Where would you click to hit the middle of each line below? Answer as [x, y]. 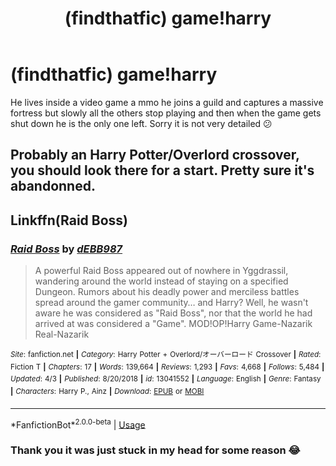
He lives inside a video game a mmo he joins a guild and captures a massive [167, 102]
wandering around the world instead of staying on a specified [161, 281]
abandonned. [53, 186]
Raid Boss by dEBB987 [66, 249]
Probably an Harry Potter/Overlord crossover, [155, 155]
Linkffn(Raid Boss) [69, 220]
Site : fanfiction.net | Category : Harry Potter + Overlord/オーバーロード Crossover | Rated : [166, 355]
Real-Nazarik [62, 334]
